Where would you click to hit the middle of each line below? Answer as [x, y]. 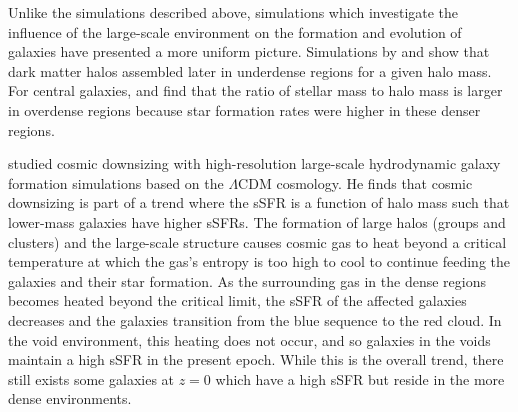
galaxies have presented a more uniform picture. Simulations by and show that [249, 51]
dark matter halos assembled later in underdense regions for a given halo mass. [250, 70]
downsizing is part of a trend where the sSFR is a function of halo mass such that [259, 202]
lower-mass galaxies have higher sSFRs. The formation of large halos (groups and [257, 221]
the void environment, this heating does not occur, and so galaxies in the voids [249, 339]
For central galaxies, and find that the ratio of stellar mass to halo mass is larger [255, 90]
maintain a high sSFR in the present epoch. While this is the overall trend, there [256, 359]
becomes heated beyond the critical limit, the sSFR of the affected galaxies [237, 300]
